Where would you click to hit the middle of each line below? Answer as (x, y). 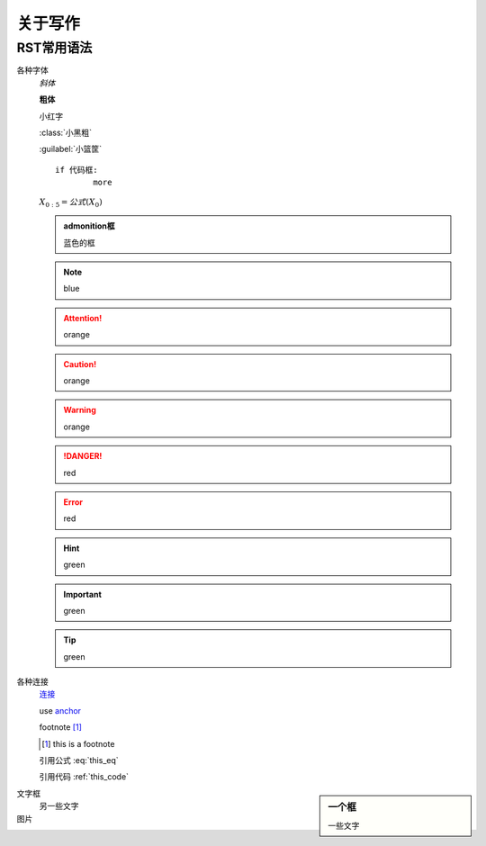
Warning (80, 410)
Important (83, 594)
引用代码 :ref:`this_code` (84, 777)
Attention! (83, 318)
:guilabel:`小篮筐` (71, 149)
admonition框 (90, 226)
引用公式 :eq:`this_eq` (79, 760)
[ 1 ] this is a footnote (78, 743)
